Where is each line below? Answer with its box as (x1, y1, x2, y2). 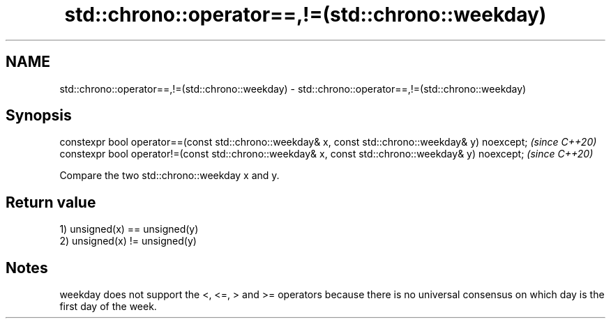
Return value (6, 193, 96, 211)
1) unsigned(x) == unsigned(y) (59, 223, 199, 236)
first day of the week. (59, 300, 157, 313)
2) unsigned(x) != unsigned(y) (59, 235, 197, 247)
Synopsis (6, 107, 72, 125)
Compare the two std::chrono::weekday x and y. (59, 169, 280, 182)
